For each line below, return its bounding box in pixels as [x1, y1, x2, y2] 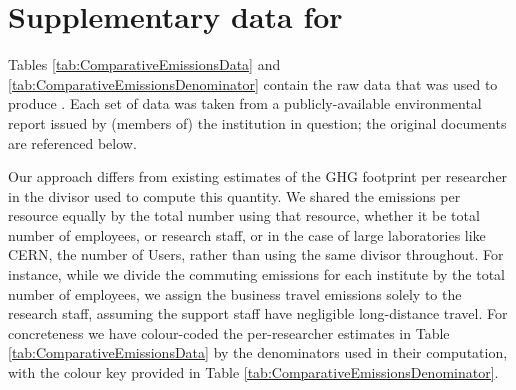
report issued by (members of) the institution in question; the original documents [8, 112, 507, 133]
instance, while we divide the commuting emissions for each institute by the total [8, 264, 505, 285]
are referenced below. [8, 132, 137, 153]
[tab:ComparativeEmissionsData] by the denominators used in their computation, [8, 342, 508, 363]
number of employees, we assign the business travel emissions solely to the [8, 283, 462, 304]
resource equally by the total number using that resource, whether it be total [8, 205, 480, 226]
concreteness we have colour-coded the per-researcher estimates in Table [8, 322, 450, 343]
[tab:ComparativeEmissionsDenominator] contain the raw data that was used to [8, 73, 498, 94]
